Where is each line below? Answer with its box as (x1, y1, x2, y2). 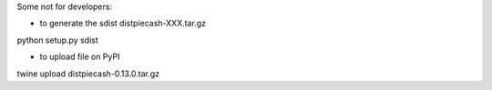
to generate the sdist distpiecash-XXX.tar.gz (39, 18, 207, 29)
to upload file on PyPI (39, 51, 120, 63)
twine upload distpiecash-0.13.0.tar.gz (16, 68, 160, 79)
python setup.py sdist (16, 35, 99, 45)
